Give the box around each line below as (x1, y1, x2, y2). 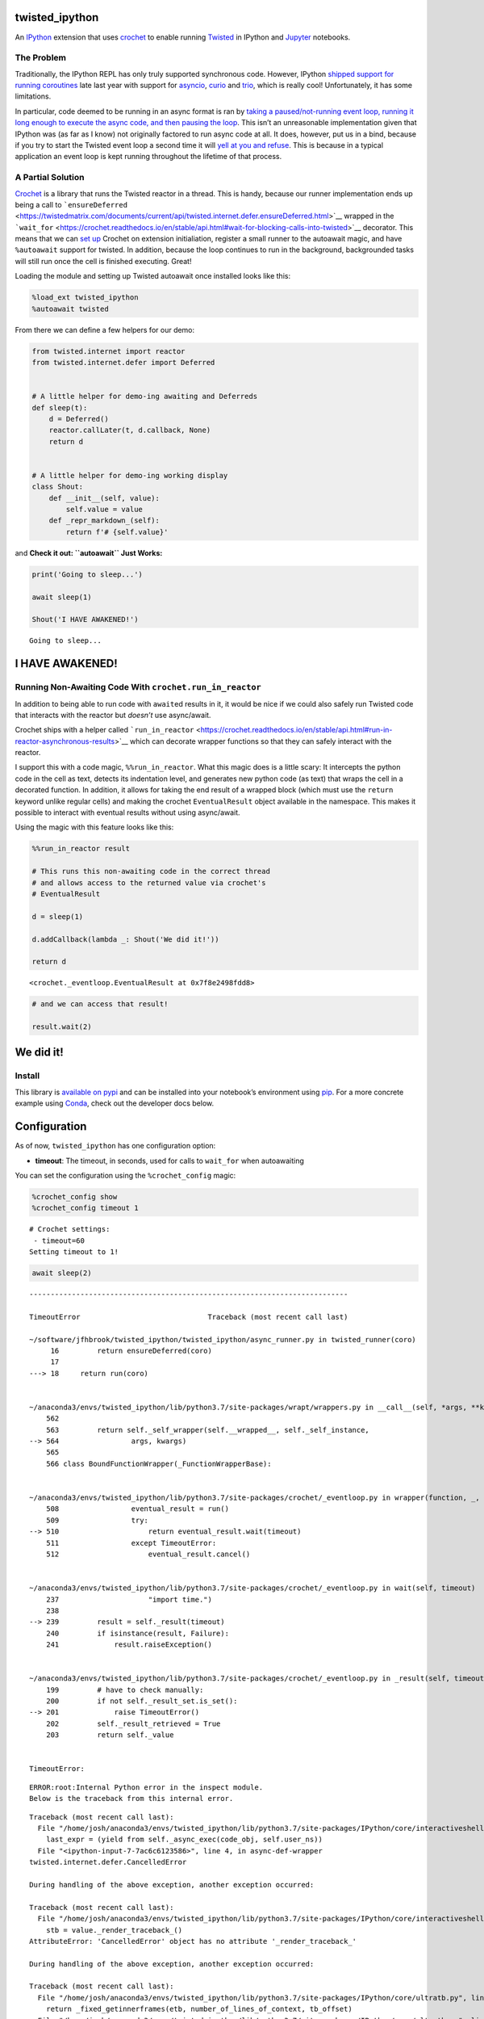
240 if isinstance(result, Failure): (45, 1628, 230, 1638)
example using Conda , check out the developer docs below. (15, 1098, 214, 1108)
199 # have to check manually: (45, 1685, 204, 1694)
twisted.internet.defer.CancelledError (29, 1857, 187, 1867)
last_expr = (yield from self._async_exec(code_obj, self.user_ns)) (45, 1835, 323, 1845)
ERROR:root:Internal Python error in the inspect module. (29, 1782, 264, 1792)
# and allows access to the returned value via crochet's (31, 878, 266, 888)
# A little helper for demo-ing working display (31, 471, 228, 480)
